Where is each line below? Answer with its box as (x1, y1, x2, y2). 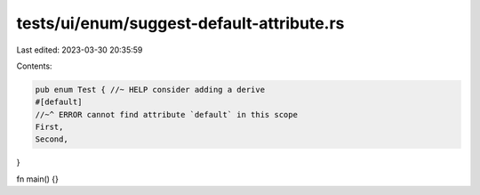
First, (35, 122, 64, 133)
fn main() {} (16, 174, 60, 184)
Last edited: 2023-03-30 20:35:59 (16, 45, 143, 55)
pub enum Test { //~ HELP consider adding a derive (35, 85, 266, 94)
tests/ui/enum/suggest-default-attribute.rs (16, 13, 345, 33)
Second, (35, 134, 68, 144)
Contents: (16, 61, 52, 71)
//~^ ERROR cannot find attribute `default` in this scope (35, 110, 298, 119)
